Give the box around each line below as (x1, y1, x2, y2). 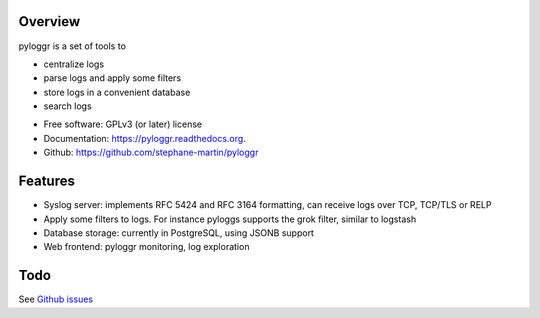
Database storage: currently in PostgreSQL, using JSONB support (43, 226, 315, 239)
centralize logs (43, 58, 105, 70)
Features (18, 173, 75, 190)
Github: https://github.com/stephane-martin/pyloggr (43, 146, 259, 159)
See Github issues (18, 293, 94, 305)
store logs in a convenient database (43, 86, 191, 98)
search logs (43, 100, 92, 112)
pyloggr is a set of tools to (18, 40, 127, 52)
